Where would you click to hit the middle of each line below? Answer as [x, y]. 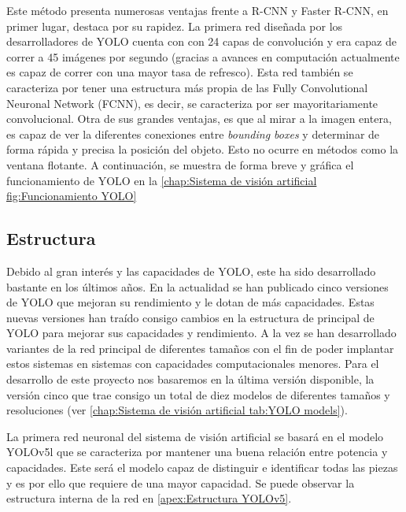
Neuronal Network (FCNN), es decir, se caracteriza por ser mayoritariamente [192, 103]
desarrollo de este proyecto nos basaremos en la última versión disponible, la [190, 379]
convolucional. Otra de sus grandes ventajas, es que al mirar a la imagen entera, [199, 119]
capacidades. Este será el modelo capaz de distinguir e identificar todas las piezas [202, 467]
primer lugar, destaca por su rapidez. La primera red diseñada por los [175, 26]
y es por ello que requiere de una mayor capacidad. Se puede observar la [181, 482]
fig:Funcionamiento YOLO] [72, 196]
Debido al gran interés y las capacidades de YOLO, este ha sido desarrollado [191, 271]
